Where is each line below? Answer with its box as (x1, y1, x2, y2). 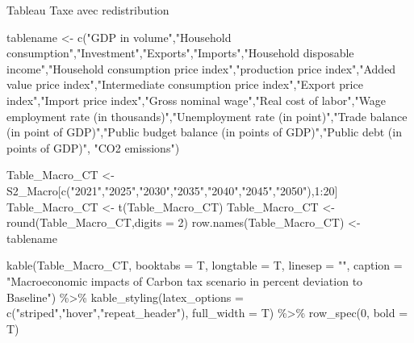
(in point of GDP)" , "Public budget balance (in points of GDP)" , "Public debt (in (6, 123, 402, 140)
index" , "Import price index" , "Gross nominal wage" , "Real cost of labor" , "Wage (6, 91, 387, 108)
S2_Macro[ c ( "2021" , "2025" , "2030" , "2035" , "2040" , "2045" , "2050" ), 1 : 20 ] (6, 182, 338, 199)
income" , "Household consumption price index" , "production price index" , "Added (6, 60, 396, 77)
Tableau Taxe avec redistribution (6, 2, 169, 18)
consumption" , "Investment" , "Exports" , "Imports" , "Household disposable (6, 44, 354, 61)
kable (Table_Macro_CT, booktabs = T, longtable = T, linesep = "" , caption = (6, 257, 403, 274)
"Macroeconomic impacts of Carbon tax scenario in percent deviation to (6, 272, 363, 289)
